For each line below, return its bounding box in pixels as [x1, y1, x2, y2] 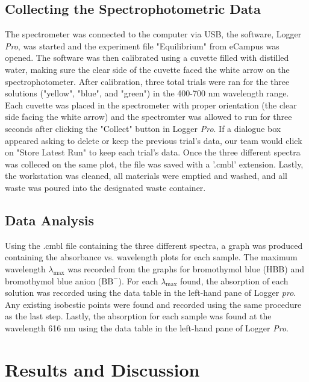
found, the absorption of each [180, 274, 289, 287]
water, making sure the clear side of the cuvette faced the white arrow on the [5, 63, 290, 75]
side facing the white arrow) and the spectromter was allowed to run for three [5, 110, 292, 123]
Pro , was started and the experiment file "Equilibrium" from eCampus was [5, 39, 279, 52]
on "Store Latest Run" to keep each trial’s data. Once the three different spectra [5, 146, 301, 158]
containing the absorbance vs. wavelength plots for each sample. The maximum [5, 251, 298, 263]
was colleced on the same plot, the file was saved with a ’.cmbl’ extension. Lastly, [5, 157, 304, 170]
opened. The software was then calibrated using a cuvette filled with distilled [5, 51, 289, 64]
